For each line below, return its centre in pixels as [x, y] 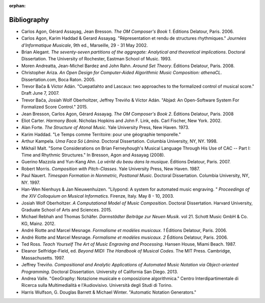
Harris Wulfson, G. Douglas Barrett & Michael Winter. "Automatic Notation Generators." [109, 292]
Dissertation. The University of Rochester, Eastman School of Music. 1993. [96, 59]
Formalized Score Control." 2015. [54, 107]
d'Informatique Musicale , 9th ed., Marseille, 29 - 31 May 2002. [85, 45]
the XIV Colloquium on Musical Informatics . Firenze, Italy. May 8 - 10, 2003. [98, 196]
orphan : [17, 6]
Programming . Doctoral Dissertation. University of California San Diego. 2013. [100, 272]
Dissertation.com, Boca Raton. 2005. [58, 79]
